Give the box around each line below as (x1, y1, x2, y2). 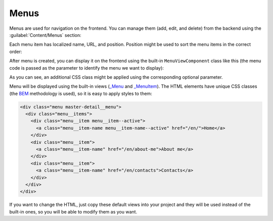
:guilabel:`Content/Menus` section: (9, 32, 82, 38)
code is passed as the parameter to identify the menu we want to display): (9, 65, 164, 71)
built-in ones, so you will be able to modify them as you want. (9, 208, 138, 214)
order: (9, 48, 22, 54)
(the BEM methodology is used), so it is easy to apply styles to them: (9, 90, 153, 96)
